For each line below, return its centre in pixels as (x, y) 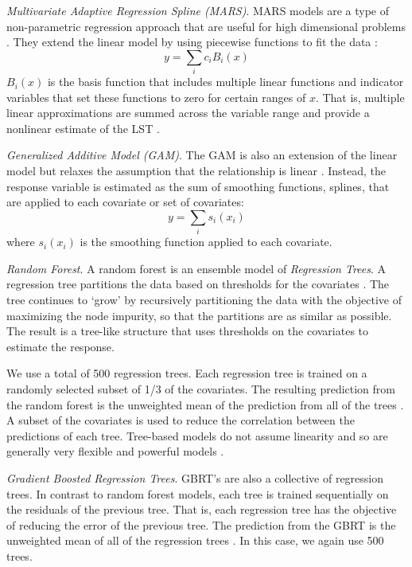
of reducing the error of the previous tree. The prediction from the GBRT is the (201, 524)
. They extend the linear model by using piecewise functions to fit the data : (192, 42)
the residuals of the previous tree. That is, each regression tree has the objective (202, 509)
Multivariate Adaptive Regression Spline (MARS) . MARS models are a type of (198, 10)
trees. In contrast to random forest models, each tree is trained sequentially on (198, 493)
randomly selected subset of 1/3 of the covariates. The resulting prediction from (201, 388)
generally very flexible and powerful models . (115, 451)
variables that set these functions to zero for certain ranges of (156, 97)
